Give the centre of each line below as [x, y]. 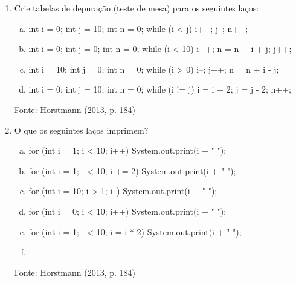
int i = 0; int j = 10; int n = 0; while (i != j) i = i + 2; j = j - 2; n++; [160, 89]
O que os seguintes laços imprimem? [81, 130]
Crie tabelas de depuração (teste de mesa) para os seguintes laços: [137, 8]
